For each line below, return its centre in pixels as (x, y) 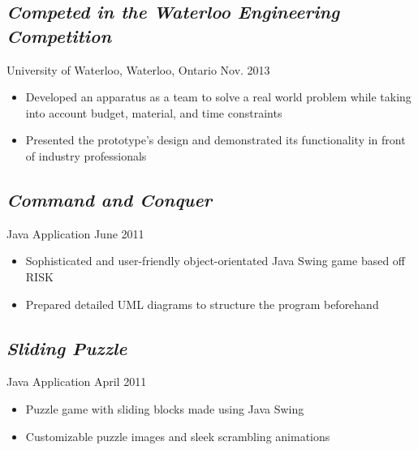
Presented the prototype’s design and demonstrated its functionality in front (215, 140)
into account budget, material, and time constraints (154, 112)
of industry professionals (86, 155)
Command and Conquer (110, 199)
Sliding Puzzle (67, 347)
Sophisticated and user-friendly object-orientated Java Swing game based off (215, 261)
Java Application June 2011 (75, 233)
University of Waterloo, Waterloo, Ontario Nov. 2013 (138, 69)
